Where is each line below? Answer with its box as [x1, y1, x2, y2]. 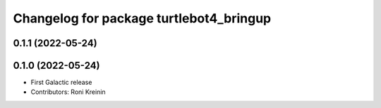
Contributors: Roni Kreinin [30, 88, 106, 96]
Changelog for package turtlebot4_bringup [13, 11, 272, 26]
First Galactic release [30, 78, 92, 87]
